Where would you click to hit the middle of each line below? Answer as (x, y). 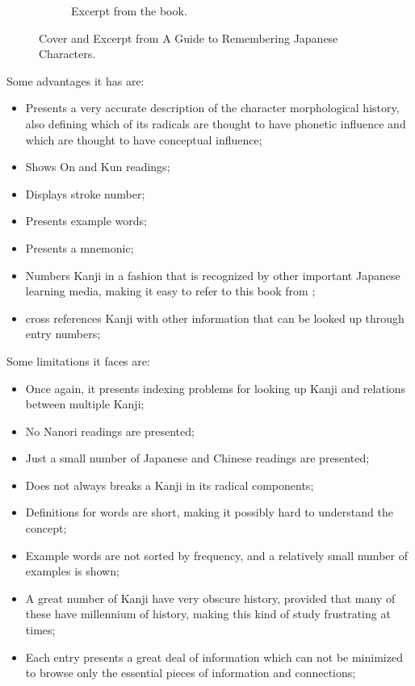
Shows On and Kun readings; (98, 167)
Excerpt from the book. (129, 10)
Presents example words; (86, 221)
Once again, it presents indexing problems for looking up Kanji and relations (216, 388)
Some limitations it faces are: (78, 360)
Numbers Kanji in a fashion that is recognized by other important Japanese (213, 275)
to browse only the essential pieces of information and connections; (191, 673)
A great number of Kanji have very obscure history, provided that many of (210, 598)
